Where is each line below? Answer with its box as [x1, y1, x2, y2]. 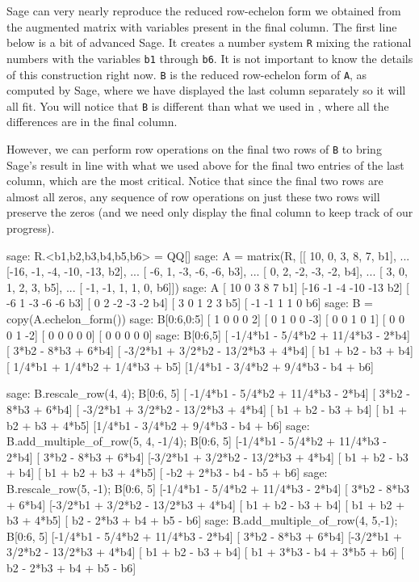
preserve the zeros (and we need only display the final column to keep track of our [6, 204, 413, 221]
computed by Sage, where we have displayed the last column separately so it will [6, 82, 406, 99]
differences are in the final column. [6, 113, 178, 130]
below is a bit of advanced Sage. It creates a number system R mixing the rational [6, 34, 412, 51]
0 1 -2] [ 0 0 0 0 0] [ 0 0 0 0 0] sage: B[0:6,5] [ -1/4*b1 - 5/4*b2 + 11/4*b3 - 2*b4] [6, 326, 410, 343]
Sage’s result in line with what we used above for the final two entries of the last [6, 156, 404, 173]
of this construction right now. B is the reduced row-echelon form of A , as [6, 65, 367, 82]
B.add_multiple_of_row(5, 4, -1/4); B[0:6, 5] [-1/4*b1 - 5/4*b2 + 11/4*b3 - [6, 432, 387, 449]
